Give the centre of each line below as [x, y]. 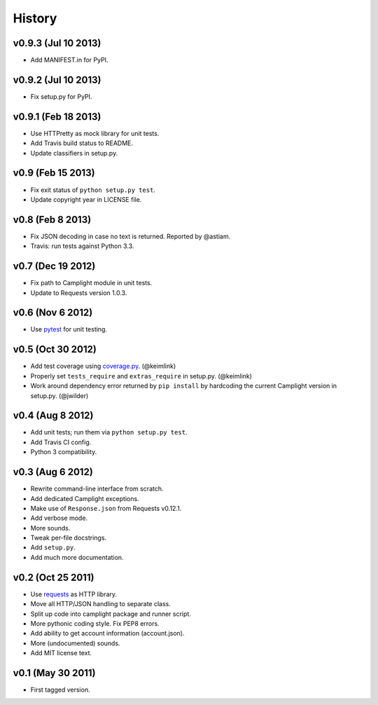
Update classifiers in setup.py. [74, 153]
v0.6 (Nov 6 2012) [53, 313]
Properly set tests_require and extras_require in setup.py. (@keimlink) [141, 376]
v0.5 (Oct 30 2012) [55, 349]
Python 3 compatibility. [64, 452]
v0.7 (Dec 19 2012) [54, 266]
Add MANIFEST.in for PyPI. [69, 60]
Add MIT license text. [61, 653]
